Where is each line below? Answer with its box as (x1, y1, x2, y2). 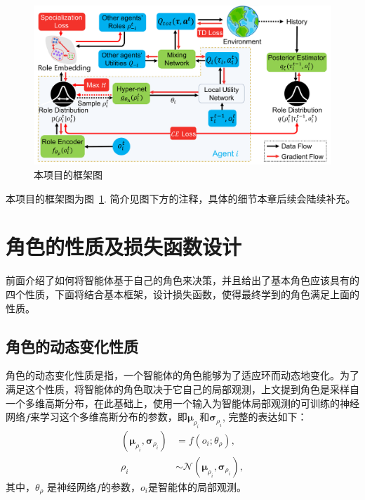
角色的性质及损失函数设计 (6, 232, 242, 261)
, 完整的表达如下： (222, 409, 307, 424)
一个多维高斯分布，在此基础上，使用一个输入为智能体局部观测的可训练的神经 (6, 395, 359, 410)
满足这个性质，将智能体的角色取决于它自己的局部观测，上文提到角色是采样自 (6, 381, 359, 396)
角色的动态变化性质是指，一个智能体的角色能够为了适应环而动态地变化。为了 (6, 368, 359, 383)
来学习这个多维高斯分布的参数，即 (29, 409, 187, 424)
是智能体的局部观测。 (147, 479, 246, 494)
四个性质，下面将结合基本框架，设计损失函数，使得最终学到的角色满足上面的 (6, 286, 359, 301)
